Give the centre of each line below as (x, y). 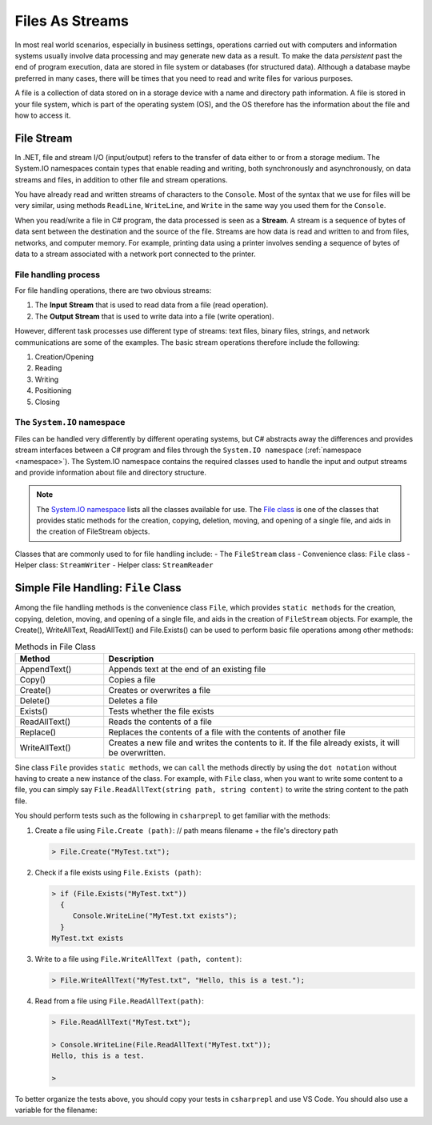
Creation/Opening (64, 357)
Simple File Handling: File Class (98, 588)
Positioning (53, 390)
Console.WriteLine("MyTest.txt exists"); (155, 916)
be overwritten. (137, 752)
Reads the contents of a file (160, 722)
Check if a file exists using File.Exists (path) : (118, 872)
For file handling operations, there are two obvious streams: (113, 290)
